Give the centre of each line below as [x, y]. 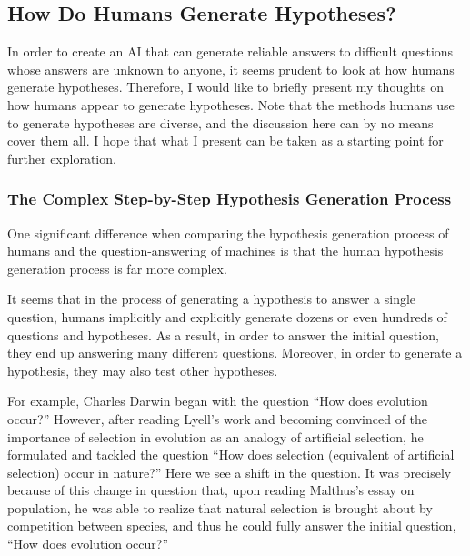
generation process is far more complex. [117, 268]
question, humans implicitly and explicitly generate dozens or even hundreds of [227, 316]
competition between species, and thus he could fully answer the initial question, [232, 526]
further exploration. [62, 158]
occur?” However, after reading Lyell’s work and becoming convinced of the [218, 418]
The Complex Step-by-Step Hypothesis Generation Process [230, 199]
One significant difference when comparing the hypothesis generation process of [228, 233]
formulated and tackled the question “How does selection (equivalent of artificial [231, 455]
